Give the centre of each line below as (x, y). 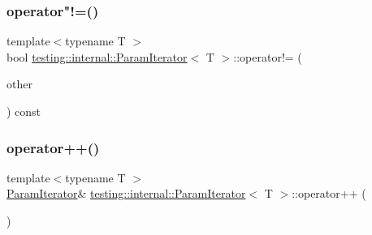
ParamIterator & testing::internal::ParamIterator (126, 193)
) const (24, 111)
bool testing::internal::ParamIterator (97, 56)
